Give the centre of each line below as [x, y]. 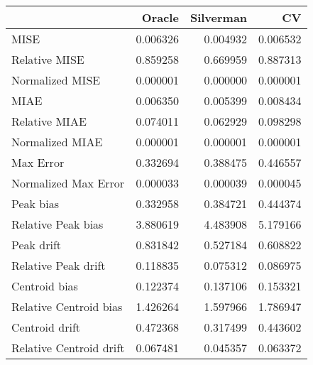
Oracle [160, 17]
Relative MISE [48, 59]
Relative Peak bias [57, 224]
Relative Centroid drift [68, 348]
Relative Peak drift [59, 265]
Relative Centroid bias [67, 306]
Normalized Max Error [68, 183]
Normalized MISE [56, 80]
